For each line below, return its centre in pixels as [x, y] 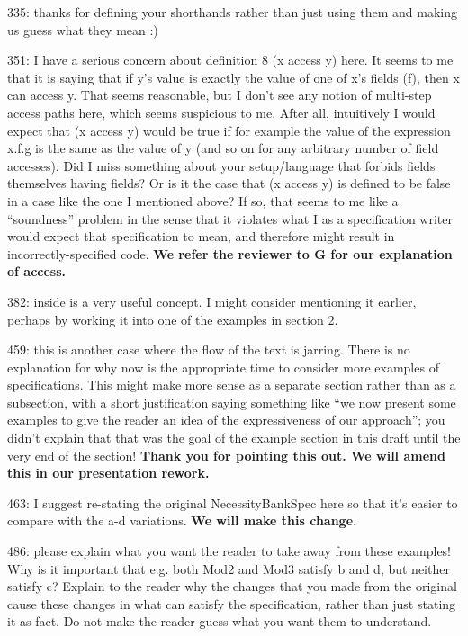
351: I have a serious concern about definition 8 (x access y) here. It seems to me [230, 60]
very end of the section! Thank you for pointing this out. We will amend [226, 455]
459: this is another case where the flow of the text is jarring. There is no [209, 349]
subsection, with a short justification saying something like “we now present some [232, 402]
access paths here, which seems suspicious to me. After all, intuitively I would [221, 112]
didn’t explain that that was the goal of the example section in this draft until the [234, 438]
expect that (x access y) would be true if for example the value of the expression [229, 130]
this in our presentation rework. [108, 473]
